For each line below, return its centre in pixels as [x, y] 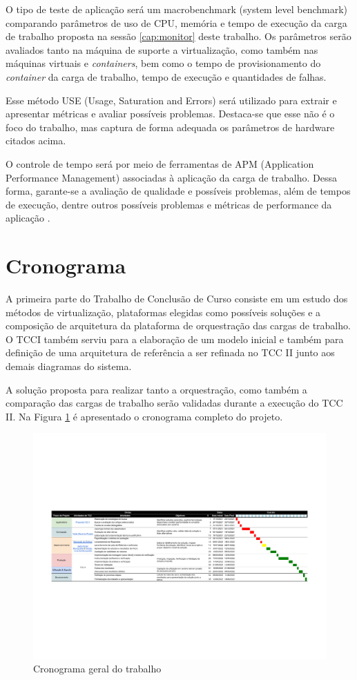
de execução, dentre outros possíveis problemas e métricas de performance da [169, 204]
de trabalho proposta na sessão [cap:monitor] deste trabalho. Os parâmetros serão [178, 36]
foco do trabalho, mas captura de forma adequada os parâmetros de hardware [170, 127]
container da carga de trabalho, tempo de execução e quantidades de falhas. [166, 76]
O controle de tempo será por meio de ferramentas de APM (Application [160, 163]
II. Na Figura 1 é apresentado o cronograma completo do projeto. [144, 416]
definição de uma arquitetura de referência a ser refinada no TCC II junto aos [170, 352]
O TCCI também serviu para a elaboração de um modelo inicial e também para [175, 339]
